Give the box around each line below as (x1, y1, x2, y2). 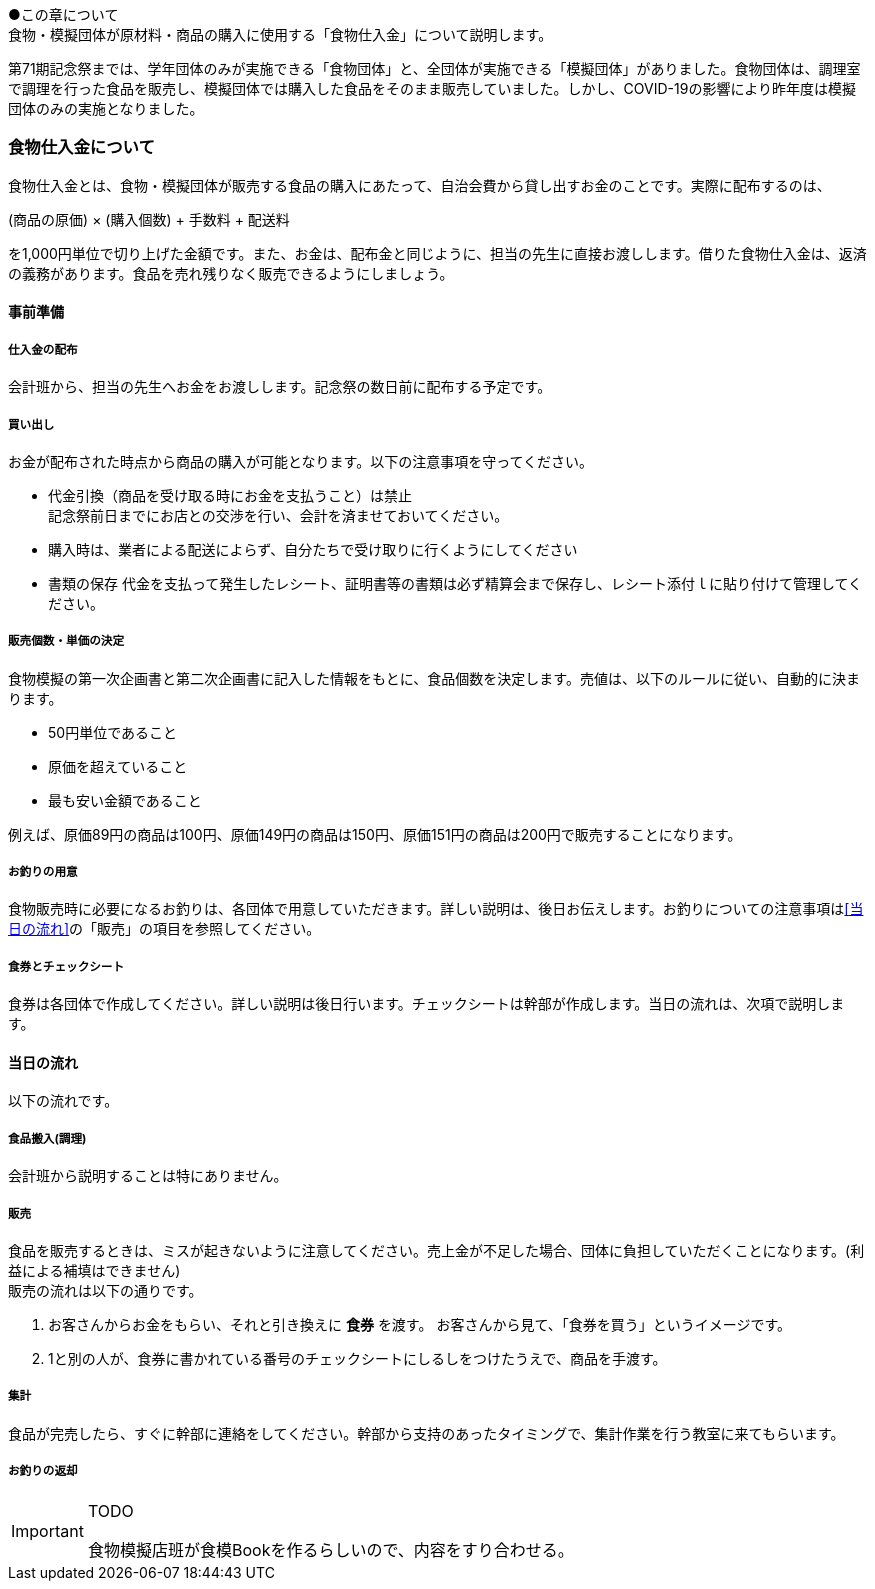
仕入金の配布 (8, 342, 78, 357)
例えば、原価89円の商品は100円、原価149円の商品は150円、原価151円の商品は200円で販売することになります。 (8, 825, 742, 843)
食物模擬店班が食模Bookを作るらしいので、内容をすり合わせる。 (87, 1539, 574, 1560)
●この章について (8, 6, 119, 23)
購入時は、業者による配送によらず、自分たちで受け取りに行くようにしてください (48, 540, 578, 558)
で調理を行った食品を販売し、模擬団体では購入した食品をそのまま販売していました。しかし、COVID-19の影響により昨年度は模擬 (8, 80, 857, 97)
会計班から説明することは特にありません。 (8, 1167, 288, 1185)
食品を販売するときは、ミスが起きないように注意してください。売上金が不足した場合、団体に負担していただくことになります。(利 (8, 1242, 865, 1260)
